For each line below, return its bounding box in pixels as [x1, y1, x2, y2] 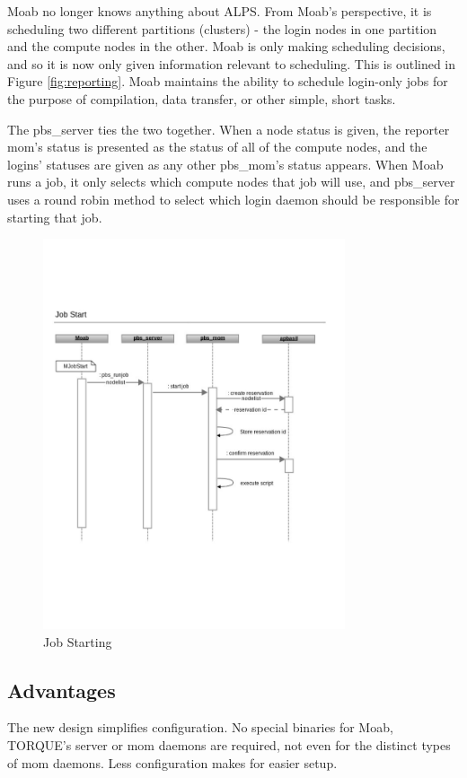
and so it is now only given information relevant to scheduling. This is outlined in [7, 54, 456, 73]
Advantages [7, 676, 116, 704]
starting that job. [7, 207, 102, 226]
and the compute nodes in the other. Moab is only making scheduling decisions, [7, 37, 445, 56]
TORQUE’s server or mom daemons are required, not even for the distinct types [7, 736, 451, 755]
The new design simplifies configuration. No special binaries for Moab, [7, 718, 393, 737]
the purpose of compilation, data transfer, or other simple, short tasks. [7, 89, 396, 108]
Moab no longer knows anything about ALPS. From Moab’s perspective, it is [7, 2, 432, 20]
